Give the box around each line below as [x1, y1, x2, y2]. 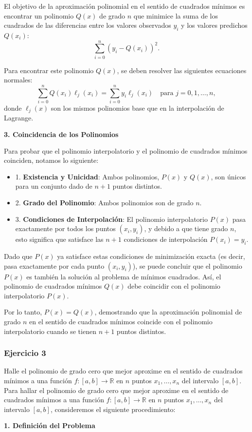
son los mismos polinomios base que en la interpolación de [51, 103, 224, 113]
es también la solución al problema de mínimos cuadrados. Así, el [26, 271, 221, 281]
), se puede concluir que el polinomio [132, 260, 242, 271]
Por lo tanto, [4, 307, 42, 317]
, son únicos [211, 171, 246, 181]
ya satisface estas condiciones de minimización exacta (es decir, [57, 251, 245, 261]
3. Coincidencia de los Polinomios [4, 129, 119, 139]
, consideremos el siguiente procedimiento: [50, 404, 176, 414]
